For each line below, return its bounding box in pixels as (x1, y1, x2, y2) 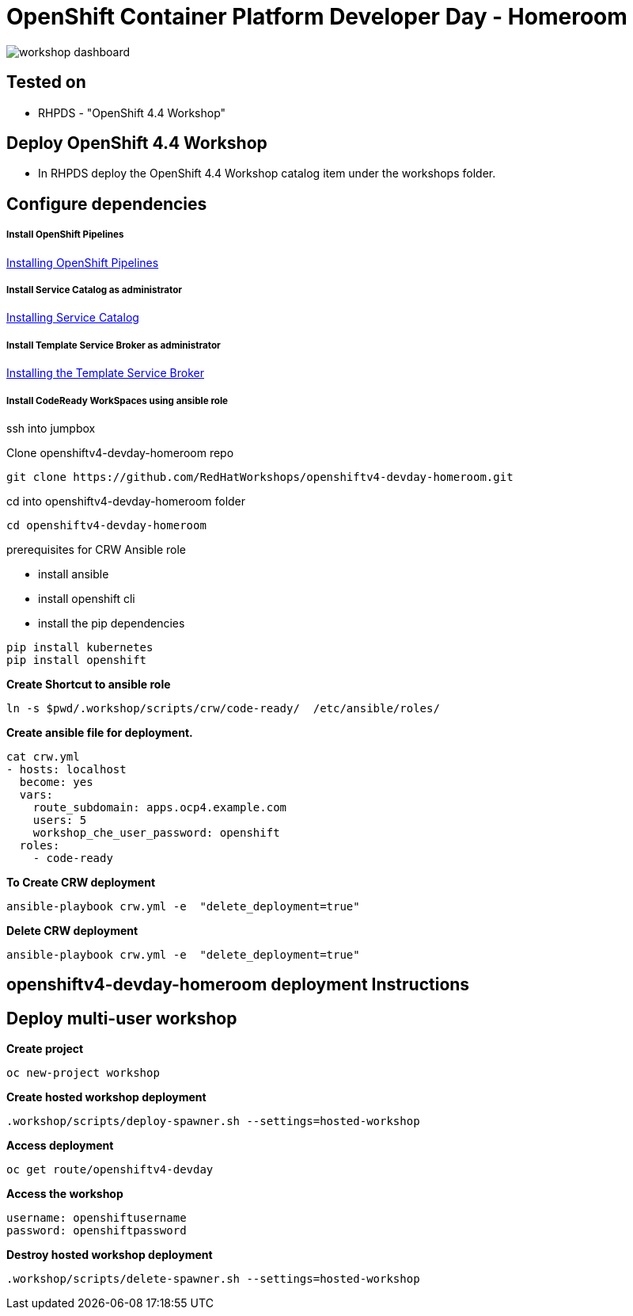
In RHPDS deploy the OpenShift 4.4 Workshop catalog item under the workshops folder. (38, 166, 496, 181)
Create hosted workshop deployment (6, 1090, 207, 1104)
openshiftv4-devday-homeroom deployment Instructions (6, 975, 470, 995)
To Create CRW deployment (6, 875, 156, 889)
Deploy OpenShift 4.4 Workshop (6, 133, 267, 154)
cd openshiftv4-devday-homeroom (6, 518, 207, 532)
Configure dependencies (6, 193, 207, 214)
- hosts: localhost (6, 762, 127, 776)
